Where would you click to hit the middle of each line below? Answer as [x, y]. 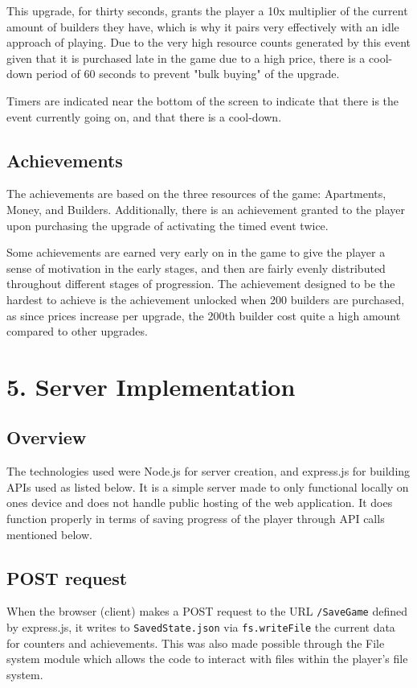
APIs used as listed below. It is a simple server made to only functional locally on [208, 486]
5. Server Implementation [151, 386]
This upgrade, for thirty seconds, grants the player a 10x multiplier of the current [207, 10]
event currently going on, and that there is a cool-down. [144, 116]
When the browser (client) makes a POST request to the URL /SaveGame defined [207, 611]
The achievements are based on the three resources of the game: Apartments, [196, 194]
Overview [47, 437]
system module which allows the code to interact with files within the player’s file [207, 659]
